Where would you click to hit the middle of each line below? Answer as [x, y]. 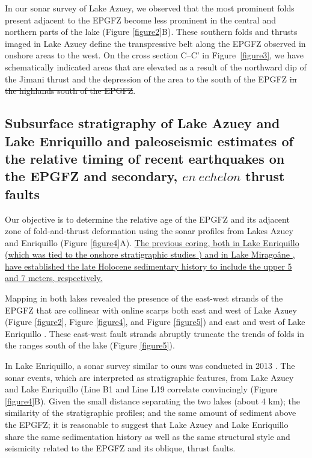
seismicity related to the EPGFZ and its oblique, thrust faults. [120, 448]
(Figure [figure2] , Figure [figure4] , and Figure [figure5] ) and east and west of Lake [155, 322]
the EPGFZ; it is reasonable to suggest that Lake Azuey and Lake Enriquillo [147, 425]
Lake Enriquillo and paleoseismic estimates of [149, 141]
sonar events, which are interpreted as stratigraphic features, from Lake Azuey [149, 377]
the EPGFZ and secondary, [91, 176]
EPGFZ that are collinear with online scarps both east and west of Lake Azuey [151, 310]
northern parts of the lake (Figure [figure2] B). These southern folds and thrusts [151, 32]
